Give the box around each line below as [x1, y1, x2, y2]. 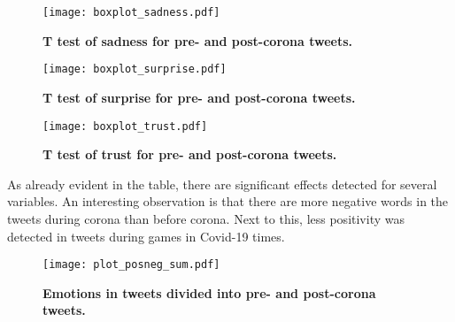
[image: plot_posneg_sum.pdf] [42, 258, 220, 272]
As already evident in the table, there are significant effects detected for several [7, 174, 437, 193]
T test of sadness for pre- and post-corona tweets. [42, 31, 353, 50]
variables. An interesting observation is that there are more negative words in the [7, 192, 449, 211]
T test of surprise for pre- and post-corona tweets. [42, 88, 356, 106]
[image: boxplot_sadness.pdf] [42, 6, 220, 19]
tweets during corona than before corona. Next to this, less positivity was [7, 209, 405, 227]
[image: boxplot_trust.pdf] [42, 119, 208, 133]
